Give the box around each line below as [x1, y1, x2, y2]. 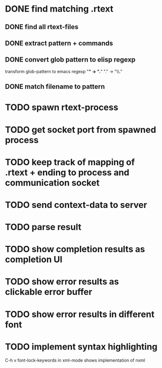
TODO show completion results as [5, 244, 146, 255]
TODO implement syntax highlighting [5, 341, 158, 352]
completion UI [5, 254, 63, 265]
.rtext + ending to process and [5, 167, 130, 178]
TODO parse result [5, 222, 81, 233]
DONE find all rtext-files [5, 23, 79, 31]
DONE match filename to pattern [5, 82, 105, 91]
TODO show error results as [5, 276, 119, 287]
